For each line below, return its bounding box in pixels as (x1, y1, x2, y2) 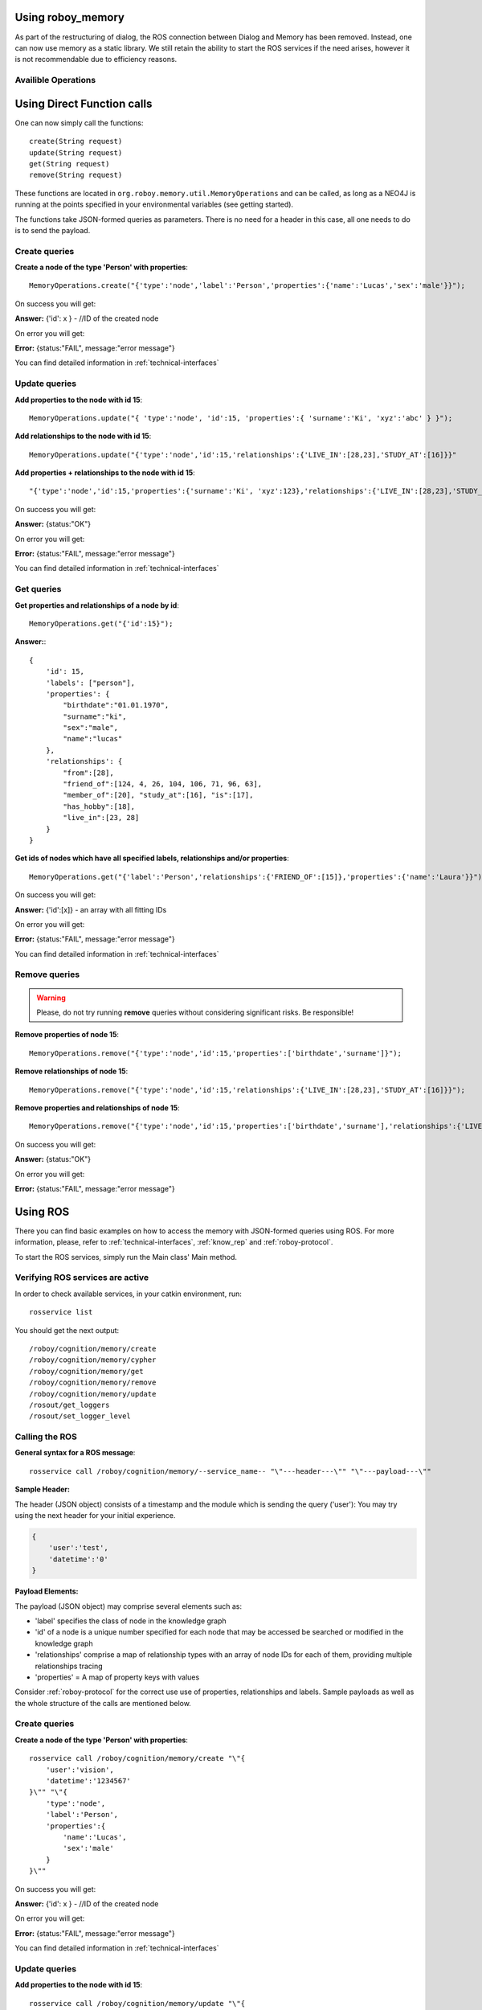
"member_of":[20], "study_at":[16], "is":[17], (63, 790, 254, 800)
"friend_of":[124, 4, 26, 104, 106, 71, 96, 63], (63, 780, 263, 789)
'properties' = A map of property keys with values (35, 1672, 200, 1682)
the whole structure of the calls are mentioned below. (14, 1698, 192, 1708)
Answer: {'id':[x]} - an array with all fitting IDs (14, 904, 167, 914)
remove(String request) (29, 170, 123, 180)
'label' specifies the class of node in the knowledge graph (35, 1616, 227, 1626)
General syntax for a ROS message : (14, 1448, 136, 1458)
